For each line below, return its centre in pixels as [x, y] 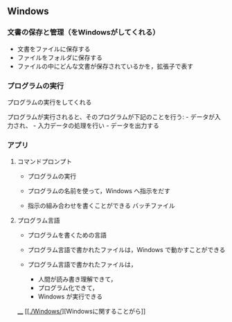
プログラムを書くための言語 [67, 235]
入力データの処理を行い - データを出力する [98, 125]
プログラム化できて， [68, 288]
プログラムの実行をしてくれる [50, 102]
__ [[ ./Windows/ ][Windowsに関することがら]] [81, 312]
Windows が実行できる [70, 296]
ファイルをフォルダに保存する [60, 57]
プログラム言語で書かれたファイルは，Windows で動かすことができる [126, 250]
